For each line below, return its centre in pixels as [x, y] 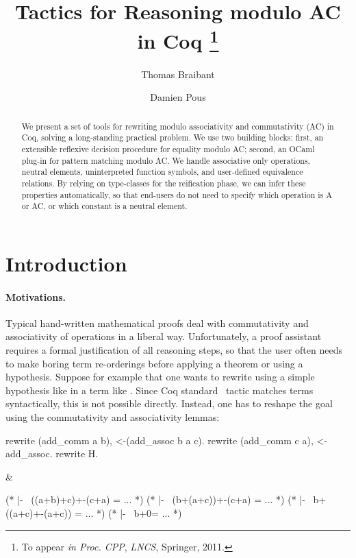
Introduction [66, 263]
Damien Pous [178, 97]
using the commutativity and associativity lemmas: [113, 417]
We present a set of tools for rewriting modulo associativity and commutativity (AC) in [178, 126]
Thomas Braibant [178, 74]
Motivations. [36, 296]
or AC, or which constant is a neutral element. [104, 206]
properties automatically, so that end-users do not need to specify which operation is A [177, 194]
